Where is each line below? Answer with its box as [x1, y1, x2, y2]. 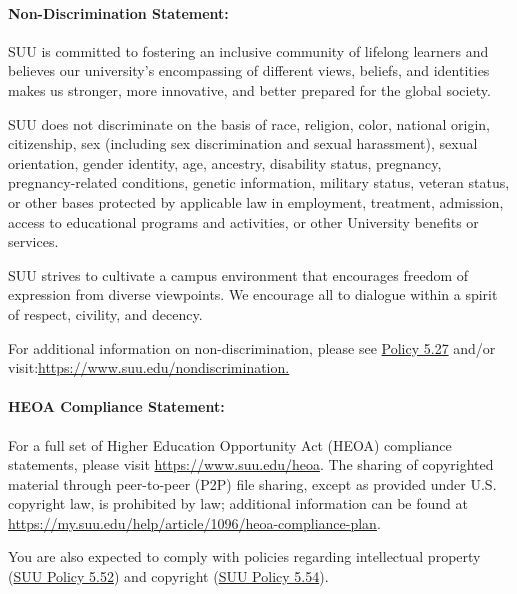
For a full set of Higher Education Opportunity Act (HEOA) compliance [8, 434, 452, 455]
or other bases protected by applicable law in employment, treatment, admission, [8, 191, 504, 212]
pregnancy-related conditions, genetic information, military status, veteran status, [8, 172, 510, 193]
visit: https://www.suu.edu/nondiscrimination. [8, 357, 290, 378]
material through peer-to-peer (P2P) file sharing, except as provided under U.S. [8, 473, 497, 494]
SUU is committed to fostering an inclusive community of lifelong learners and [8, 40, 489, 61]
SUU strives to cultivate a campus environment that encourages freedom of [8, 264, 469, 285]
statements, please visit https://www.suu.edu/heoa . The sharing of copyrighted [8, 454, 494, 475]
